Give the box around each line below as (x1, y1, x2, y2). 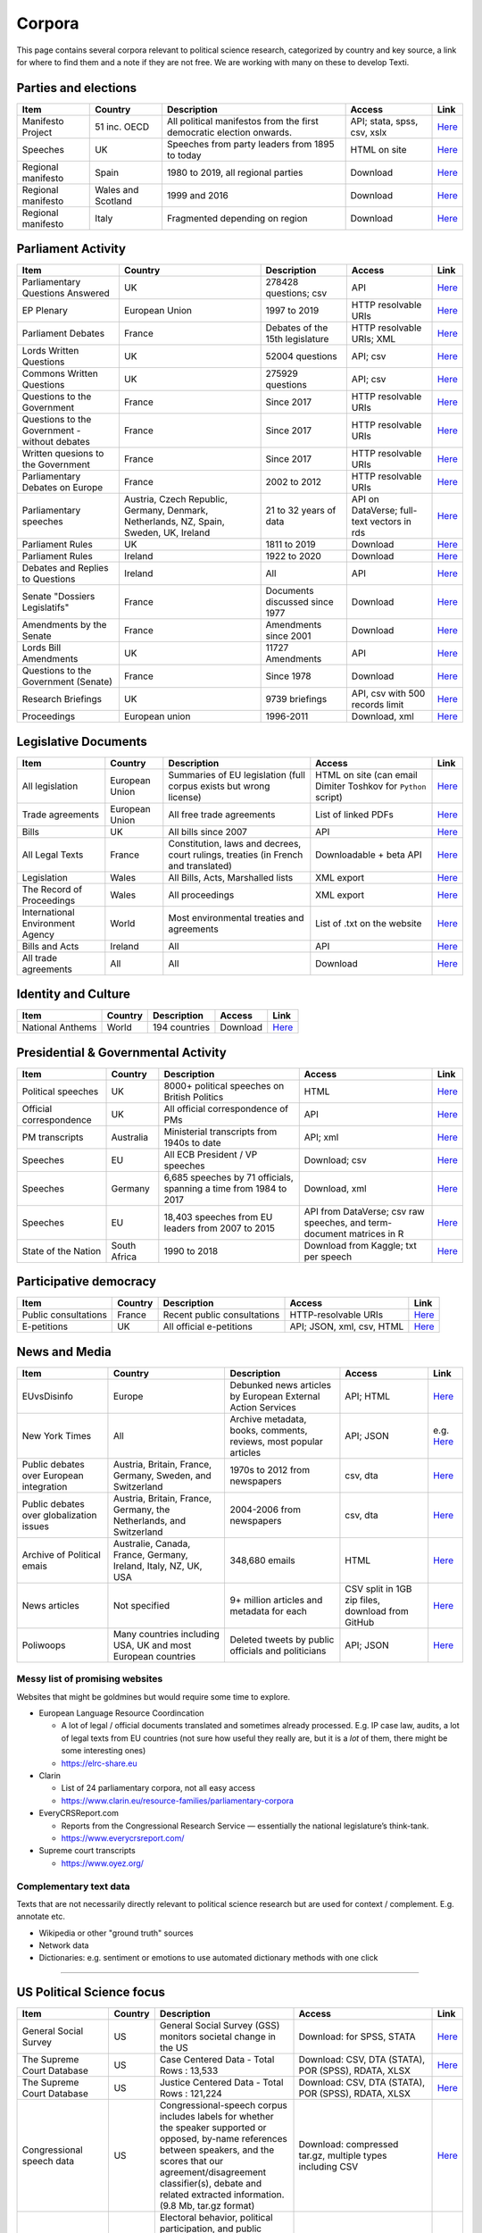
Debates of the (265, 322, 328, 334)
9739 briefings (265, 693, 328, 706)
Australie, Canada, (112, 1537, 191, 1550)
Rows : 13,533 (159, 2064, 219, 2077)
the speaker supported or (159, 2121, 267, 2134)
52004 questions (265, 350, 338, 363)
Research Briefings (21, 693, 103, 706)
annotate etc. (16, 1911, 66, 1922)
